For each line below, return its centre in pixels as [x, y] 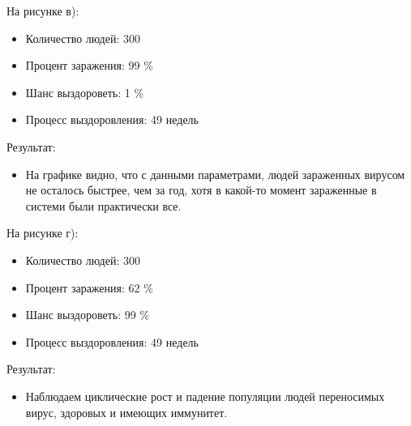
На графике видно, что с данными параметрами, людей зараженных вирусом [215, 174]
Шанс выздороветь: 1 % [85, 92]
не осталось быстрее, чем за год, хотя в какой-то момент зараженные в [201, 190]
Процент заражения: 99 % [89, 65]
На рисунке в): [43, 11]
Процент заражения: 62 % [89, 287]
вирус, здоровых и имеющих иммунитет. [126, 412]
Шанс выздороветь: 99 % [88, 315]
